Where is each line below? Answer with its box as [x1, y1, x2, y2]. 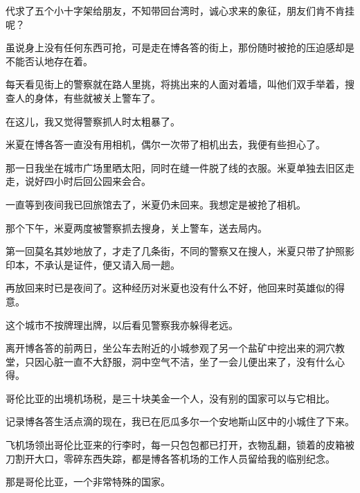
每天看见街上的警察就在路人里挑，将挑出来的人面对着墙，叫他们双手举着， [6, 77, 345, 91]
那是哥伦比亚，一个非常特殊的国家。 [6, 474, 170, 489]
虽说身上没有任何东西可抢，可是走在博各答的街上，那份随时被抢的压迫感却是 [6, 40, 354, 55]
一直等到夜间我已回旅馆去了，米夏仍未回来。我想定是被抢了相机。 [6, 197, 306, 211]
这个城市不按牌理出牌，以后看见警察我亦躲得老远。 [6, 317, 238, 332]
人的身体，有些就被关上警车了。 [15, 90, 161, 105]
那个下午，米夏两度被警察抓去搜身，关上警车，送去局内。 [6, 220, 267, 235]
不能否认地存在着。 [6, 53, 93, 68]
